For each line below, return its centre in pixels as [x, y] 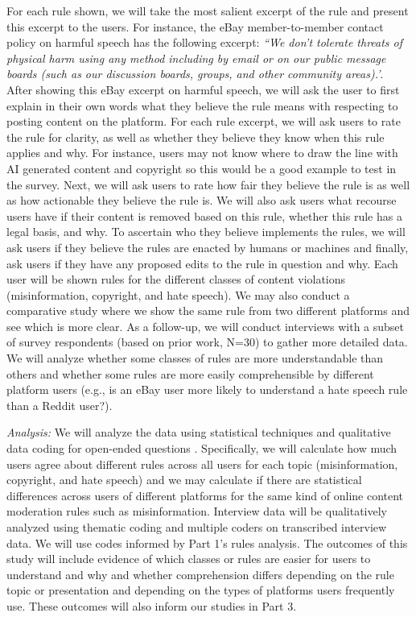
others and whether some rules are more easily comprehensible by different [190, 373]
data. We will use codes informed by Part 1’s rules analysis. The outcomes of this [207, 542]
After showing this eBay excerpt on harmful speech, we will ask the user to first [203, 89]
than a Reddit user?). [60, 405]
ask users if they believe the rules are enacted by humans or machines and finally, [208, 247]
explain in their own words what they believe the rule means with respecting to [202, 105]
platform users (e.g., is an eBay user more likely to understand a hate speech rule [207, 389]
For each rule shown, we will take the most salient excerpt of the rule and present [208, 10]
